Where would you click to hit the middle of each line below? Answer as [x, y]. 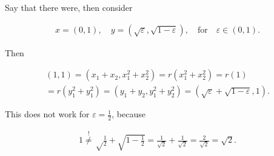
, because [129, 114]
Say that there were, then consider [69, 7]
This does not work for [47, 114]
